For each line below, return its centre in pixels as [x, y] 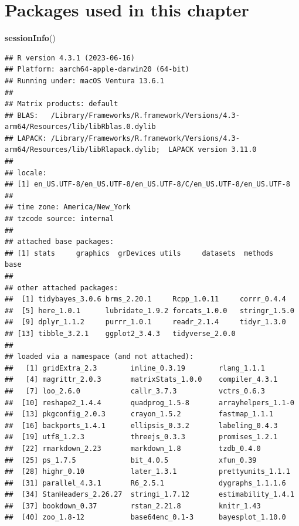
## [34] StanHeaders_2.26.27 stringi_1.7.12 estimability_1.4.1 [149, 495]
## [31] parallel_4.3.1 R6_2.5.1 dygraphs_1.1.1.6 [145, 483]
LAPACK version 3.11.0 [213, 150]
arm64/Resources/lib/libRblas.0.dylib [80, 127]
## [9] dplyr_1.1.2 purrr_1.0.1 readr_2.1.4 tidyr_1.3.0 [145, 322]
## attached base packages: [60, 242]
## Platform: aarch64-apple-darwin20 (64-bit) [97, 69]
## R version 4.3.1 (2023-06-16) [70, 58]
